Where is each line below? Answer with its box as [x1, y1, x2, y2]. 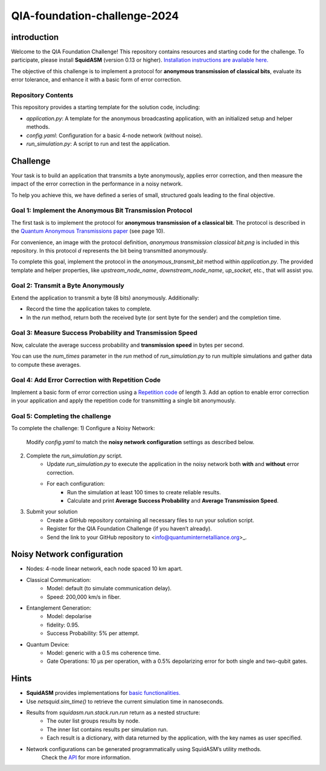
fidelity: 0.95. [46, 621, 80, 628]
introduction [11, 32, 59, 42]
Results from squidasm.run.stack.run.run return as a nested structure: [26, 709, 200, 716]
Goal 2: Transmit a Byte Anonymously [11, 282, 125, 290]
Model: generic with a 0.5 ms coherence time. [46, 649, 161, 656]
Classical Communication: [26, 576, 91, 583]
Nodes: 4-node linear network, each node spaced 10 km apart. [26, 565, 183, 572]
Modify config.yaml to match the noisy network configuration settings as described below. [26, 438, 255, 445]
